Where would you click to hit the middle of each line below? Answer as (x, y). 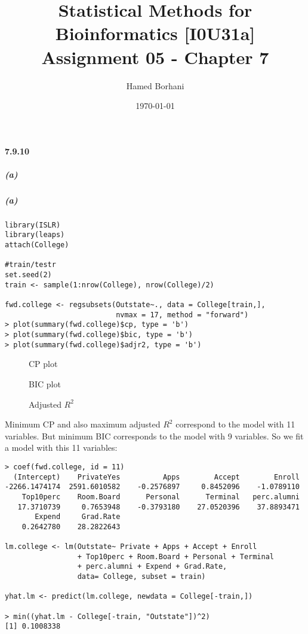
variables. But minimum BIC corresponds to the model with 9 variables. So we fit (154, 436)
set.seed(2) (28, 275)
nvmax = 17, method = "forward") (182, 315)
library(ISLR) (33, 225)
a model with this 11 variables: (61, 448)
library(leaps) (35, 235)
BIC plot (45, 383)
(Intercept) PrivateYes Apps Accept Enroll (156, 477)
